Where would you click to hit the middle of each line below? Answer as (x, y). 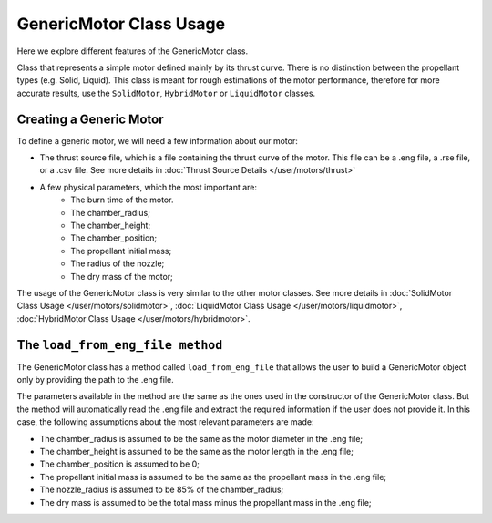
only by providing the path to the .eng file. (95, 379)
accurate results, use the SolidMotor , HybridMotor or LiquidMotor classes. (166, 93)
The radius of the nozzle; (118, 263)
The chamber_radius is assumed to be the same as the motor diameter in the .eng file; (201, 438)
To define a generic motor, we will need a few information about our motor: (157, 140)
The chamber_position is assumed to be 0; (120, 464)
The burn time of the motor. (122, 200)
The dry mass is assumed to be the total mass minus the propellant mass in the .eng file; (206, 502)
